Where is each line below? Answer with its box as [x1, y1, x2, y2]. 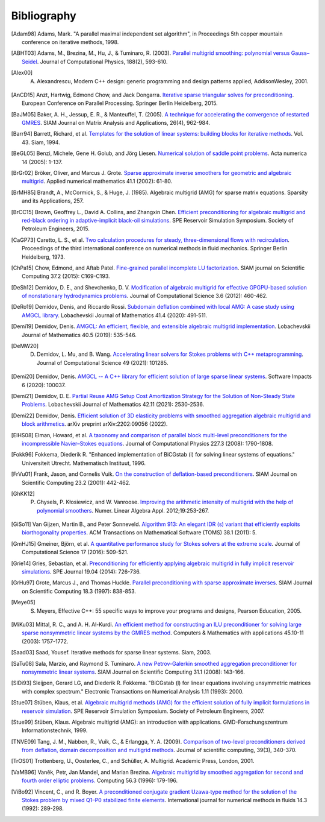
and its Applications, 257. [22, 197, 84, 204]
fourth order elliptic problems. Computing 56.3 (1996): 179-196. [22, 777, 178, 784]
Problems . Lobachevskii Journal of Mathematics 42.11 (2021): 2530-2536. [22, 401, 205, 408]
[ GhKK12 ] [11, 490, 35, 497]
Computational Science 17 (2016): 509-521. [22, 549, 129, 556]
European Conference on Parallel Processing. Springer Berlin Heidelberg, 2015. [22, 100, 218, 107]
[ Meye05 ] [11, 599, 36, 606]
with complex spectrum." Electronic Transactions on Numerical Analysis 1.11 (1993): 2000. [22, 688, 244, 695]
